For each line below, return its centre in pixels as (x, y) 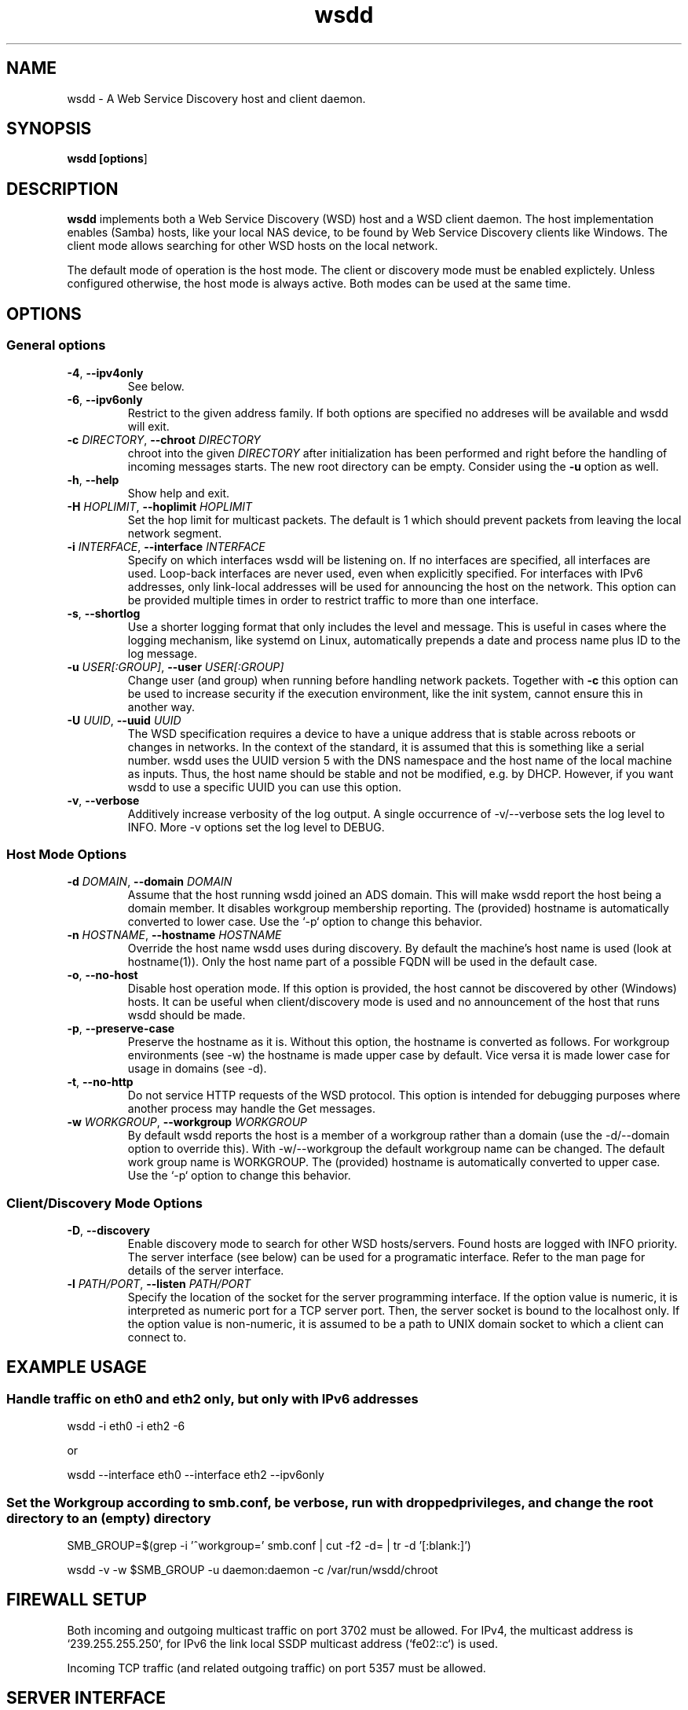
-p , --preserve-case (121, 1029)
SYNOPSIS (49, 129)
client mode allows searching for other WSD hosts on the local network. (253, 246)
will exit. (148, 426)
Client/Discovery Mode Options (104, 1203)
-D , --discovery (109, 1230)
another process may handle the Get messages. (251, 1109)
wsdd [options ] (107, 159)
